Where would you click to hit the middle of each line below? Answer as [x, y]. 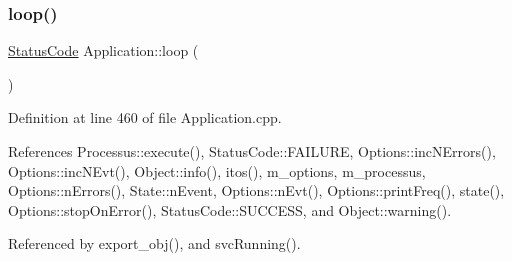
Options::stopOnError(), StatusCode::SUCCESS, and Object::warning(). [230, 209]
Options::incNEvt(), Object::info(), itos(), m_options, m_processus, [217, 170]
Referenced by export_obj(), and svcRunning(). [154, 243]
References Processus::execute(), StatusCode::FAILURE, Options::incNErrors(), [252, 151]
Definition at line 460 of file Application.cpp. [145, 117]
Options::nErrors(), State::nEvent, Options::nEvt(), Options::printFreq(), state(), [256, 190]
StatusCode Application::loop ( [103, 50]
